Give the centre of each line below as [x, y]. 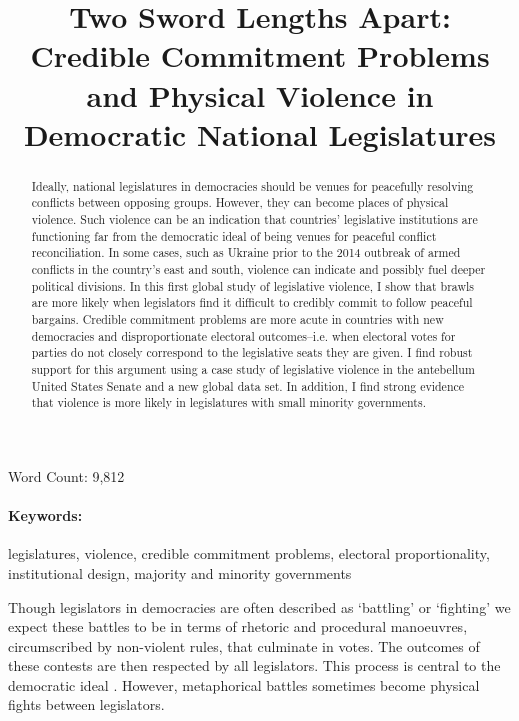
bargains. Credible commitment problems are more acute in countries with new [237, 318]
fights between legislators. [86, 704]
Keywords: [45, 515]
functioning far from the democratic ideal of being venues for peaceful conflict [234, 235]
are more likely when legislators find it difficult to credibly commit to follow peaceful [252, 302]
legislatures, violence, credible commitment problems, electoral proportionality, [249, 553]
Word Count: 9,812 [66, 475]
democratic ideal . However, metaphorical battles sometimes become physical [244, 684]
